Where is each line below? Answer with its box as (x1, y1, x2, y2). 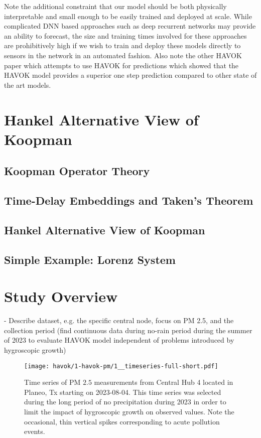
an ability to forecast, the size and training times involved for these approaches (4, 30, 247, 41)
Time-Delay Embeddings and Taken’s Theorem (4, 193, 253, 208)
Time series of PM (24, 377, 81, 387)
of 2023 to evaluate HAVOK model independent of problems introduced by (4, 335, 234, 345)
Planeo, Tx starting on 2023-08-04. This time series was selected (24, 386, 221, 397)
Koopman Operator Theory (4, 163, 150, 179)
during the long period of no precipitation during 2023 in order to (24, 396, 226, 407)
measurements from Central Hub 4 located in (94, 377, 233, 387)
